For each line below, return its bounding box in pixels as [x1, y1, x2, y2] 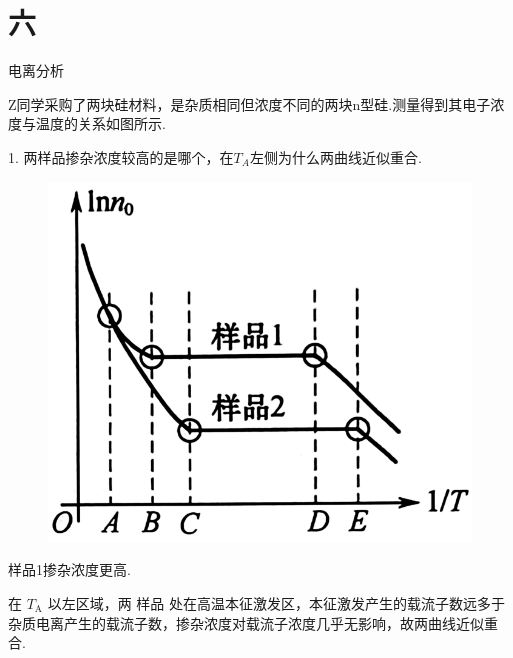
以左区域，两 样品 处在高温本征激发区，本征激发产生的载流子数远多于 [47, 592, 505, 613]
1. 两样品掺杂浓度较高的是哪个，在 [8, 146, 234, 167]
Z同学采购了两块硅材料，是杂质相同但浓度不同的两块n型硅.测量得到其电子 [8, 93, 491, 114]
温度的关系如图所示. [35, 113, 166, 134]
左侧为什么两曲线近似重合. [249, 146, 422, 167]
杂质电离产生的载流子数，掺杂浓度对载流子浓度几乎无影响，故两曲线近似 [8, 612, 484, 633]
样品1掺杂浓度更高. [8, 559, 131, 580]
